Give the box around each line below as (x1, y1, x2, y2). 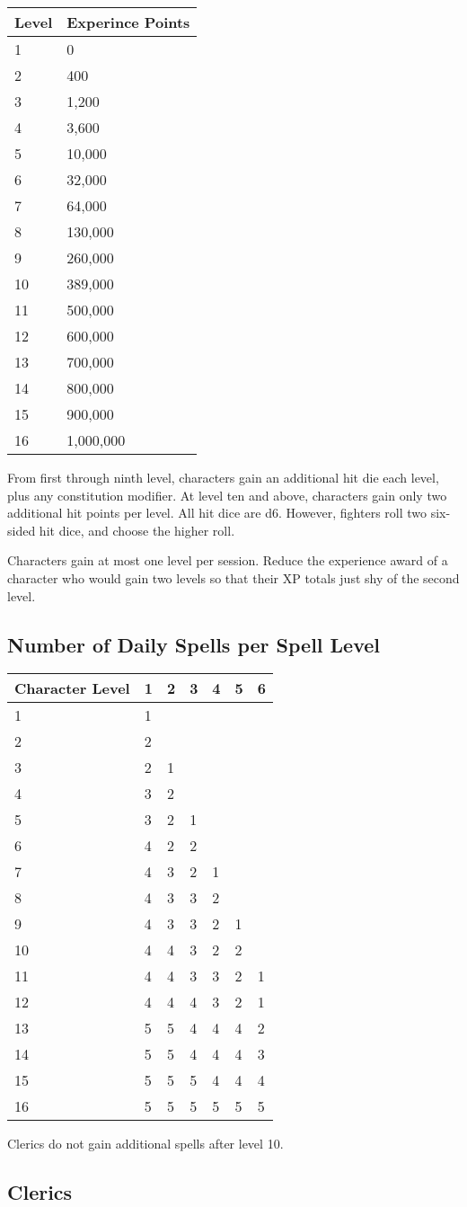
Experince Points (66, 12, 190, 32)
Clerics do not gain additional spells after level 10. (7, 1134, 284, 1153)
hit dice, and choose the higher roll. (39, 520, 235, 539)
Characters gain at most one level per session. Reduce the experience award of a (7, 551, 448, 570)
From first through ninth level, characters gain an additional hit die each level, (7, 468, 439, 486)
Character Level (14, 678, 130, 699)
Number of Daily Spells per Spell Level (7, 630, 381, 658)
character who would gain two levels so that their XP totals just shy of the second (7, 568, 460, 587)
